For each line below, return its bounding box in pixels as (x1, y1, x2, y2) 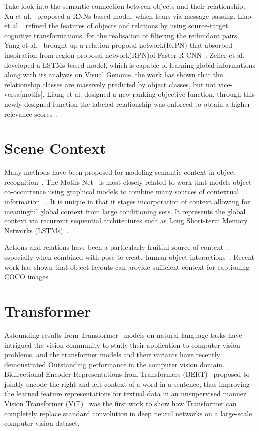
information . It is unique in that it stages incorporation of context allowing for (4, 196, 250, 207)
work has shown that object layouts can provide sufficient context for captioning (4, 261, 250, 272)
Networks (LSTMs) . (4, 225, 69, 235)
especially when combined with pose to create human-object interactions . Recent (4, 252, 254, 262)
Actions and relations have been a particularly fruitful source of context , (4, 242, 229, 252)
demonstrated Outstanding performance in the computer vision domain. (4, 359, 225, 369)
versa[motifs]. (4, 89, 45, 99)
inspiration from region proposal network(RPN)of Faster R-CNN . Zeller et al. (4, 49, 245, 60)
